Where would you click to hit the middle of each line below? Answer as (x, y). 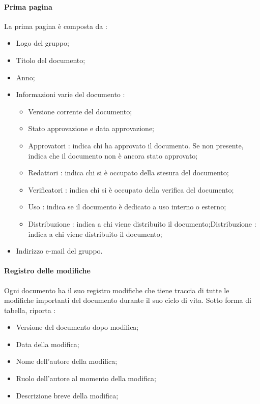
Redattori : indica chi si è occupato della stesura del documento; (128, 173)
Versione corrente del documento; (80, 111)
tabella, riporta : (30, 310)
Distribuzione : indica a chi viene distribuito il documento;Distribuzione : (142, 223)
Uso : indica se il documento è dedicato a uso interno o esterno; (127, 207)
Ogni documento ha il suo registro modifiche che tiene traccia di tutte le (117, 290)
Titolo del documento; (51, 60)
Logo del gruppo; (42, 43)
